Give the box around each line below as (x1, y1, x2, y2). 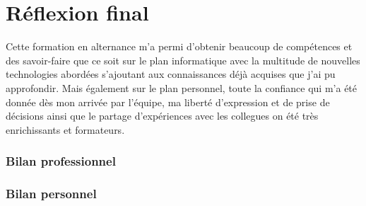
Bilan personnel (6, 185, 97, 202)
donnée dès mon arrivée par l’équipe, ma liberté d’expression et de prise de (6, 94, 330, 109)
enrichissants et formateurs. (6, 122, 125, 137)
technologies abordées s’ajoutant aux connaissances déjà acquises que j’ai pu (6, 67, 336, 81)
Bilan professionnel (6, 152, 116, 170)
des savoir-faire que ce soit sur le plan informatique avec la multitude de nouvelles (6, 52, 360, 67)
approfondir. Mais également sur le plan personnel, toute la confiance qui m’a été (6, 80, 358, 95)
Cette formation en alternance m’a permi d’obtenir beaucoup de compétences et (6, 39, 353, 54)
